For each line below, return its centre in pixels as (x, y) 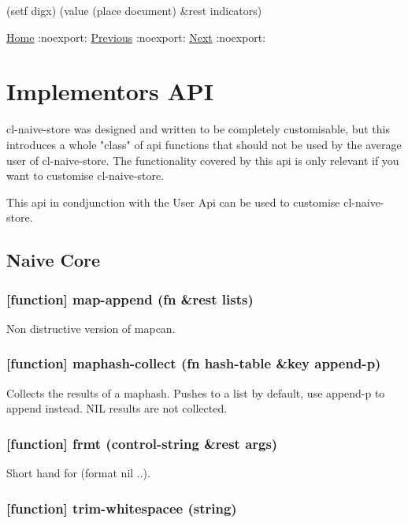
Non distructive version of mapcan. (91, 328)
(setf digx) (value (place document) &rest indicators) (134, 10)
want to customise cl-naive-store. (85, 176)
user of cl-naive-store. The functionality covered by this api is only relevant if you (203, 160)
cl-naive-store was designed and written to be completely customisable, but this (198, 129)
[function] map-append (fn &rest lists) (130, 299)
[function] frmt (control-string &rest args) (142, 443)
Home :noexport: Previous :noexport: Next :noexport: (136, 37)
